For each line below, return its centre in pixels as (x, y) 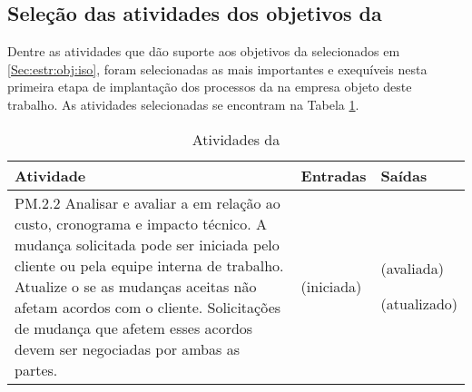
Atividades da (236, 139)
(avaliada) (412, 269)
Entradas (334, 175)
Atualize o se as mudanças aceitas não (136, 286)
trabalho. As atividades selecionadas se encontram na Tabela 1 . (183, 104)
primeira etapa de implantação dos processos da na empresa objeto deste (210, 87)
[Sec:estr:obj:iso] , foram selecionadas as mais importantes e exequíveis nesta (217, 69)
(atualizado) (419, 304)
